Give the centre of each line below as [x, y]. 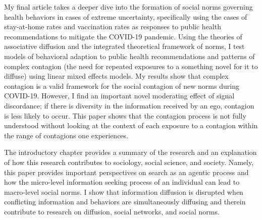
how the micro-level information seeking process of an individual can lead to [122, 182]
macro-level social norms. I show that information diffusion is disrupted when [124, 191]
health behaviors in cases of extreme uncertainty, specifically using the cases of [126, 16]
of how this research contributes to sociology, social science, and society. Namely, [129, 162]
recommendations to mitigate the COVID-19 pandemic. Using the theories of [123, 36]
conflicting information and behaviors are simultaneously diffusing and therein [125, 202]
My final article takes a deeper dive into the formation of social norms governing [128, 7]
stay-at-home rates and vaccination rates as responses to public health [113, 26]
